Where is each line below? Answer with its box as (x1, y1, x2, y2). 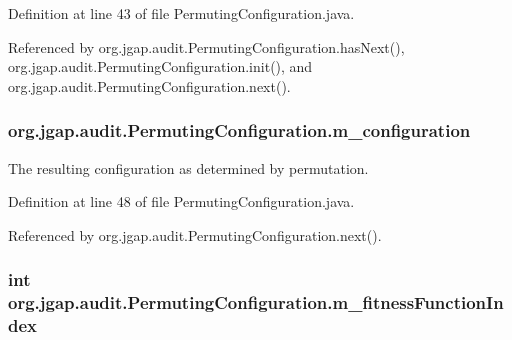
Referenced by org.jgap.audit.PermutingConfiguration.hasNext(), (8, 36, 405, 57)
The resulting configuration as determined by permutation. (8, 157, 369, 178)
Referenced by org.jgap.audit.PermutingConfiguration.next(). (8, 224, 382, 245)
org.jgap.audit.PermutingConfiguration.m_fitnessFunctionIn (8, 290, 504, 315)
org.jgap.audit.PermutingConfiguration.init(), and (8, 56, 313, 77)
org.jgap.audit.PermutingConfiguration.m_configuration (8, 118, 471, 143)
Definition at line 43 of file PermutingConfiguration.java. (8, 3, 355, 23)
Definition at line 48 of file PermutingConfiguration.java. (8, 191, 355, 212)
